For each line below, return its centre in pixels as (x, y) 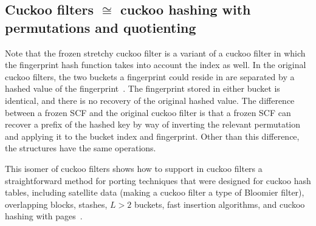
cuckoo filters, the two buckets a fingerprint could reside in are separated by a (150, 76)
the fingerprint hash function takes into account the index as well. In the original (156, 65)
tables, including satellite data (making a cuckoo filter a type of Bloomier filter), (155, 192)
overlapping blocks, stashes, (56, 204)
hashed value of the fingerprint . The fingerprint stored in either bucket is (143, 88)
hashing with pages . (44, 216)
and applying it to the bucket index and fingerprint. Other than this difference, (152, 136)
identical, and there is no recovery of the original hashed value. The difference (150, 100)
